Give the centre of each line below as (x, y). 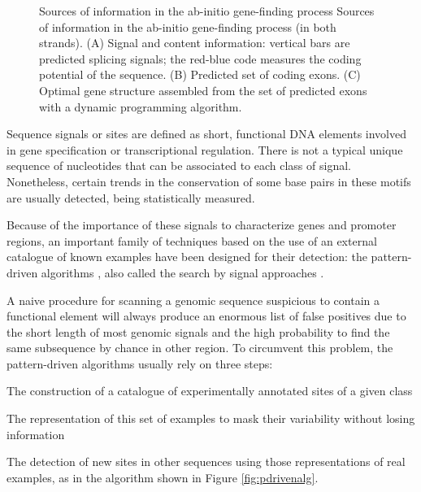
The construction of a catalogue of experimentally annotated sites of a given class (210, 391)
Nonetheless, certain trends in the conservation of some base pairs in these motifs (209, 181)
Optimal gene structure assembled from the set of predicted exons (203, 90)
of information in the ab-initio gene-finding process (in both (188, 26)
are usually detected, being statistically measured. (131, 197)
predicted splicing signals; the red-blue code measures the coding (200, 58)
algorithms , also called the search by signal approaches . (182, 272)
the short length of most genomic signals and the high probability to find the (198, 331)
